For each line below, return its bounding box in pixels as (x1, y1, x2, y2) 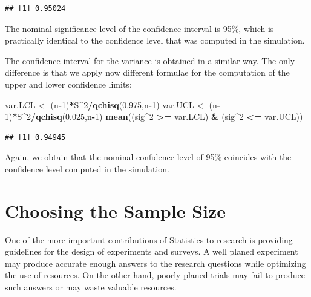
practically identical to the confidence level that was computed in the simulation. (5, 34, 305, 47)
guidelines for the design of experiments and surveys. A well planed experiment (5, 245, 298, 258)
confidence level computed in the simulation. (5, 162, 169, 175)
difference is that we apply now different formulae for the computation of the (5, 66, 290, 79)
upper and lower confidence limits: (5, 77, 132, 90)
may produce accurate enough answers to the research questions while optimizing (5, 256, 306, 269)
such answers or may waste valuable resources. (5, 281, 177, 293)
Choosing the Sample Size (5, 198, 226, 223)
